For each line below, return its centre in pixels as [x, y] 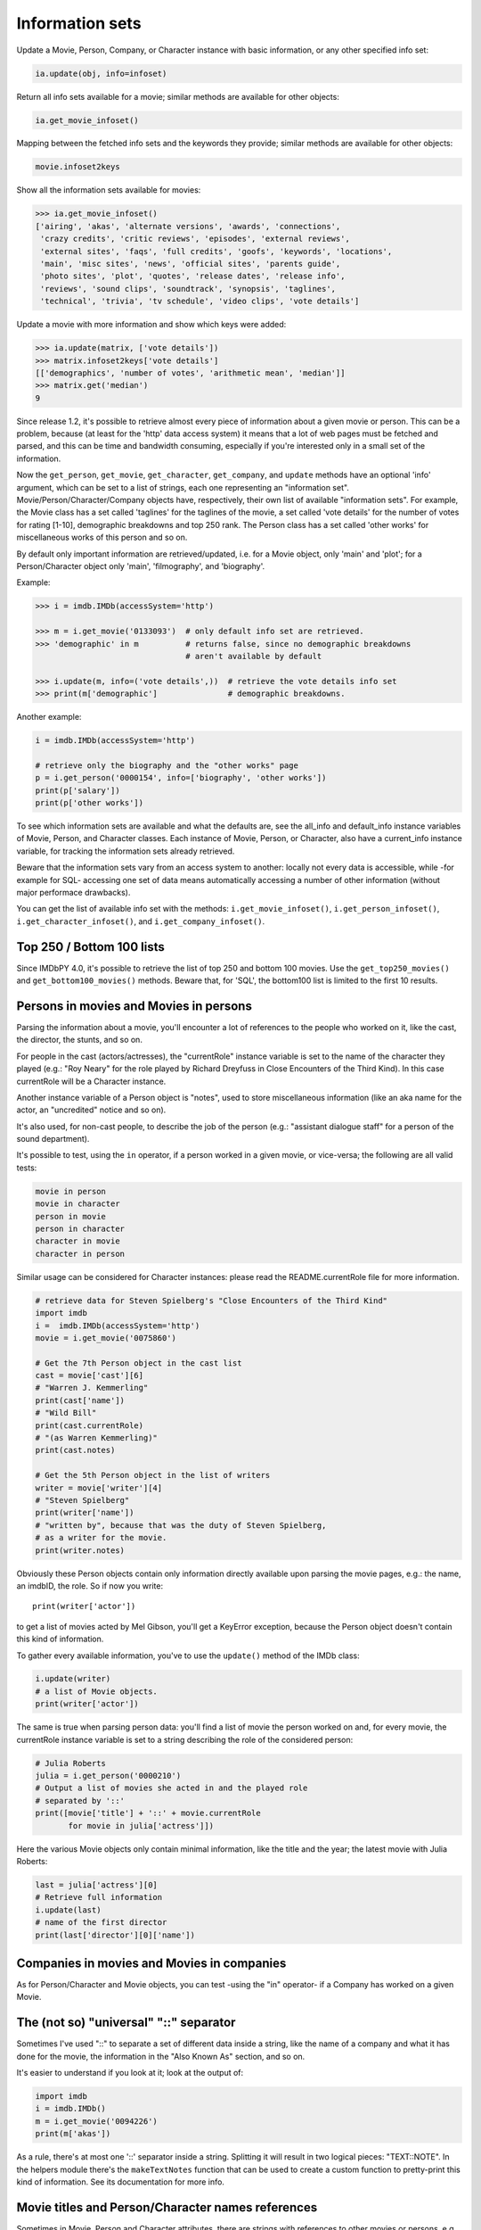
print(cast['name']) [80, 1400]
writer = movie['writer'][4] [99, 1488]
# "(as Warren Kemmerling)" [96, 1438]
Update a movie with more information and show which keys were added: [151, 325]
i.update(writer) [73, 1679]
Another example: [49, 717]
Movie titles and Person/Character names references [167, 2207]
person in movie [71, 1216]
